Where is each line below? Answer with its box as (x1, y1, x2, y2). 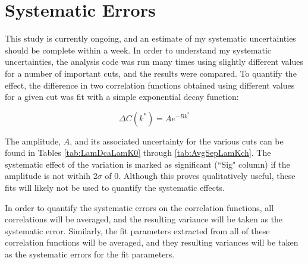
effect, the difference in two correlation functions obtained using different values (5, 78, 295, 91)
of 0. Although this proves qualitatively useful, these (105, 169, 296, 182)
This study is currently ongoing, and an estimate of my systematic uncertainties (5, 32, 296, 45)
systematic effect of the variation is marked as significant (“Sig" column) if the (5, 158, 290, 170)
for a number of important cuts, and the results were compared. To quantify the (5, 67, 297, 79)
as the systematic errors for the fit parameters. (5, 248, 175, 260)
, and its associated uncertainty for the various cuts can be (70, 134, 284, 147)
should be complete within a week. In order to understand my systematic (5, 43, 272, 56)
